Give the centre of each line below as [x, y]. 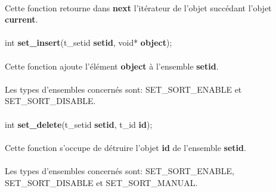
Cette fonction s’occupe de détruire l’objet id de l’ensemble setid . [125, 147]
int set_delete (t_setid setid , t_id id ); [79, 124]
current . [21, 19]
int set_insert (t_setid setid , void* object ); [89, 43]
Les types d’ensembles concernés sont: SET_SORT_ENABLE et [123, 89]
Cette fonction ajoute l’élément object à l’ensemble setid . [112, 66]
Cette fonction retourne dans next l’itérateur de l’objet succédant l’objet [138, 7]
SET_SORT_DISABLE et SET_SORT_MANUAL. [101, 182]
